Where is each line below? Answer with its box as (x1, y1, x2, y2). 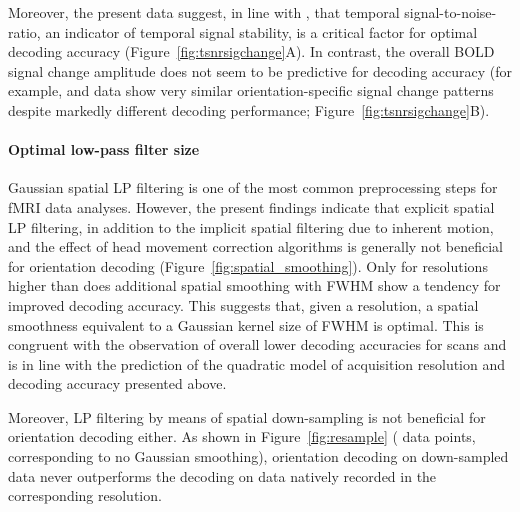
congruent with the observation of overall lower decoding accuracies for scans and (8, 334, 507, 355)
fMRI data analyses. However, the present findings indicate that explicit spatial (8, 196, 495, 217)
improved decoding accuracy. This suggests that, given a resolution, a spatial (8, 294, 479, 315)
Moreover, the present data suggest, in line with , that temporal (8, 2, 400, 22)
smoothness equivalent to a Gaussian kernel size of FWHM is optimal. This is (8, 314, 484, 335)
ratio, (8, 21, 41, 42)
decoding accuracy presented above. (8, 373, 227, 394)
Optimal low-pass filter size (8, 139, 200, 160)
